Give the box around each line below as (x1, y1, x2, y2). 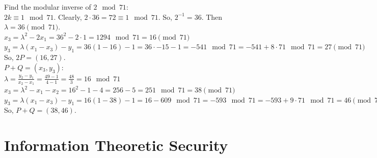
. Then (201, 11, 223, 22)
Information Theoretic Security (4, 135, 228, 155)
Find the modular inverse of (4, 2, 91, 12)
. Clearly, (53, 11, 82, 22)
